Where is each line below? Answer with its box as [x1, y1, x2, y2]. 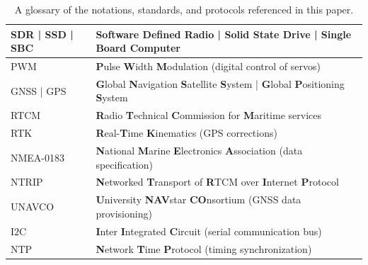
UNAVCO [11, 199, 54, 214]
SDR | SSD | [11, 26, 74, 41]
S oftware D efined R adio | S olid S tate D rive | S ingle [96, 26, 352, 41]
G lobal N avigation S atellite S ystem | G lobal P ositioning [96, 76, 345, 91]
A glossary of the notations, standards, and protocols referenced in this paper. [14, 2, 354, 16]
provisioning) [96, 205, 152, 220]
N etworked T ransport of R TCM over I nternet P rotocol [96, 174, 339, 189]
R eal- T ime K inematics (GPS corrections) [96, 125, 277, 140]
